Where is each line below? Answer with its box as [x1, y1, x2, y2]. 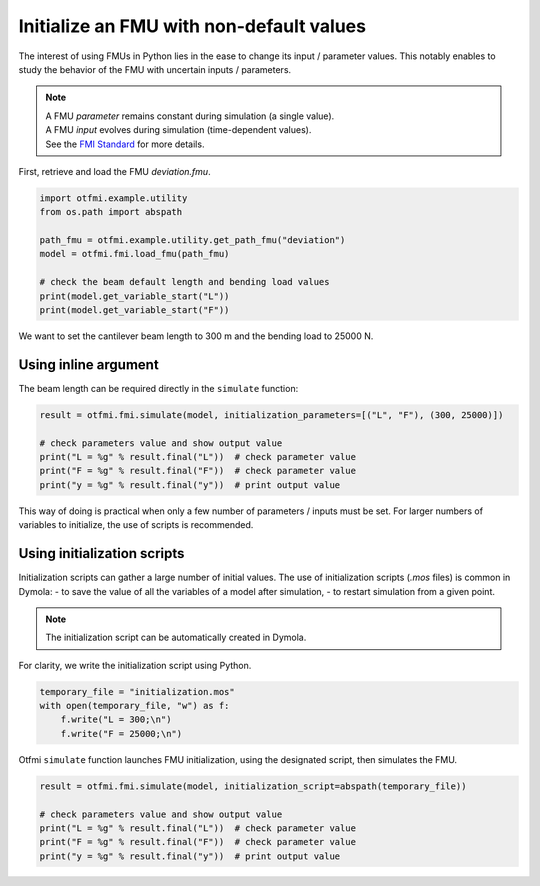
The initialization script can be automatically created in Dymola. [45, 631, 307, 644]
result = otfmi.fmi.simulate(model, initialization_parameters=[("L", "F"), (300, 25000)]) [39, 409, 504, 420]
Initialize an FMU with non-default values [18, 15, 367, 37]
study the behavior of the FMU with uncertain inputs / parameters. [18, 63, 292, 75]
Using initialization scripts [18, 545, 185, 562]
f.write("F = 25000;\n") [60, 728, 183, 739]
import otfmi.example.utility [39, 192, 188, 204]
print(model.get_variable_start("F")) [39, 305, 230, 315]
